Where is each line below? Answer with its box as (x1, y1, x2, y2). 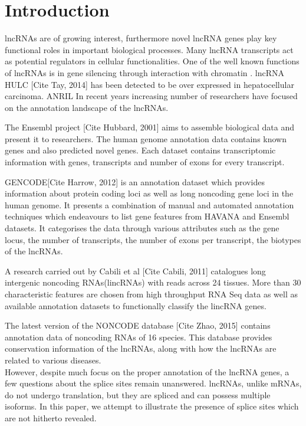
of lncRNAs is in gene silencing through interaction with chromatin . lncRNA (5, 66, 285, 78)
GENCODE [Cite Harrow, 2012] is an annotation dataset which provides (5, 175, 265, 188)
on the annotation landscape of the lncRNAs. (5, 101, 169, 113)
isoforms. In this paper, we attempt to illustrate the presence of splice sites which (5, 400, 299, 412)
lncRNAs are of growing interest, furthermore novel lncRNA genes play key (5, 32, 277, 44)
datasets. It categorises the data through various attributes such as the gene (5, 222, 279, 234)
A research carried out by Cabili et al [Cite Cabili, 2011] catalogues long (5, 264, 266, 277)
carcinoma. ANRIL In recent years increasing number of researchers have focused (5, 90, 298, 102)
